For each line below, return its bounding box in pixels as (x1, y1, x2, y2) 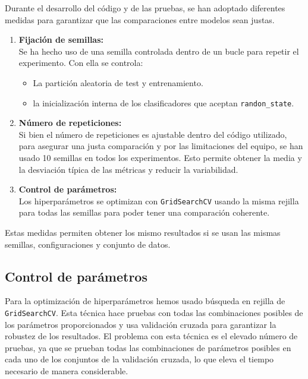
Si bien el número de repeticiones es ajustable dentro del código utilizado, (18, 128, 287, 140)
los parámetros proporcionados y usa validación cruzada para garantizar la (5, 318, 276, 330)
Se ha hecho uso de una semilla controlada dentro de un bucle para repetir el (18, 45, 299, 57)
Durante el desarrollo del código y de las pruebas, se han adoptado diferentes (5, 2, 285, 14)
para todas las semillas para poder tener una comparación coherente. (18, 206, 270, 219)
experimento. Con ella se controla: (18, 56, 143, 69)
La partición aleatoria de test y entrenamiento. (33, 76, 203, 89)
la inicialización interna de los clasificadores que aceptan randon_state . (33, 96, 294, 109)
